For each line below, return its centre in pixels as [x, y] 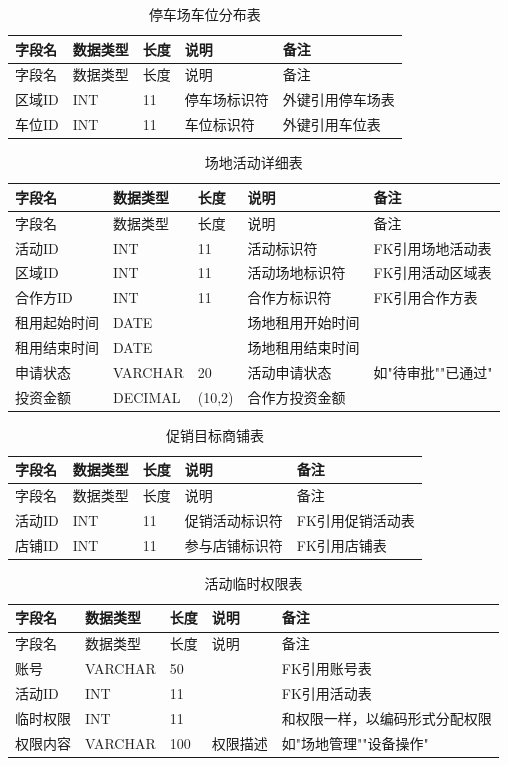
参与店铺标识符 [233, 544]
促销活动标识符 [233, 519]
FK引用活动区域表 [432, 272]
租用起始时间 [57, 322]
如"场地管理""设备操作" [355, 742]
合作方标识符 [289, 297]
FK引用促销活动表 [355, 519]
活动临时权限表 [253, 582]
